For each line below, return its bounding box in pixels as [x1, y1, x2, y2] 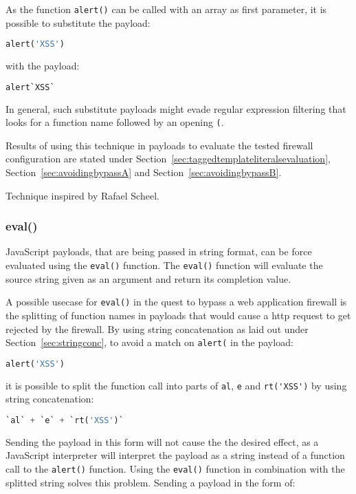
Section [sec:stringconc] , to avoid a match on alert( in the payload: [5, 335, 293, 350]
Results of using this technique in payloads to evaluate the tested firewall [5, 138, 313, 152]
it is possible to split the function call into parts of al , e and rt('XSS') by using [5, 378, 347, 392]
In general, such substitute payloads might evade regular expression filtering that [5, 101, 346, 116]
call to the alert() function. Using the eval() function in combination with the [5, 461, 345, 475]
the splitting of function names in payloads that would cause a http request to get [5, 308, 351, 322]
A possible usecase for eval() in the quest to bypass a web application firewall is [5, 294, 347, 309]
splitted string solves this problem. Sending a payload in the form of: [5, 475, 296, 489]
